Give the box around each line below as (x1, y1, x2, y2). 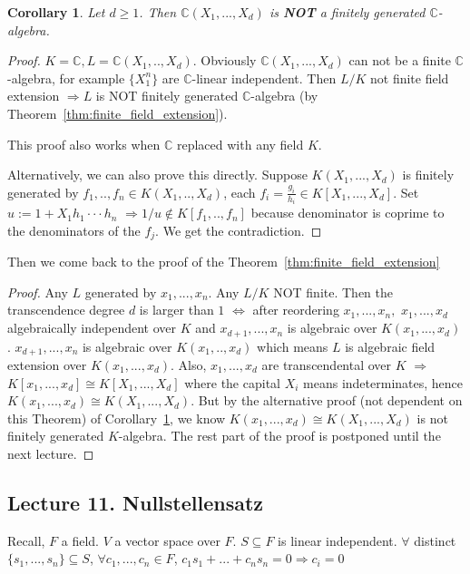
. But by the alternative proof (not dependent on (191, 391, 463, 410)
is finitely (402, 165, 455, 184)
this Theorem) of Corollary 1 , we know (7, 408, 226, 427)
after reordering (252, 300, 339, 319)
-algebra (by (250, 86, 318, 105)
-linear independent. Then (191, 68, 337, 87)
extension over (7, 355, 87, 374)
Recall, (7, 530, 45, 550)
